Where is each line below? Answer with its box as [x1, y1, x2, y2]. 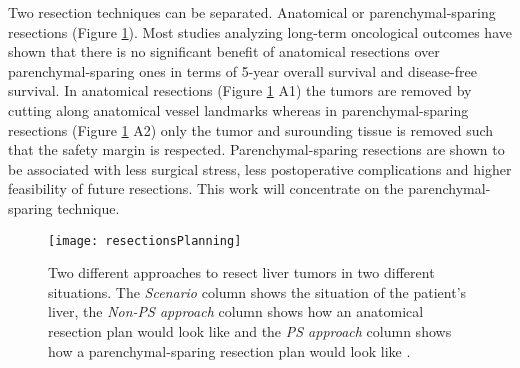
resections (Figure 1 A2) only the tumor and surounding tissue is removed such [8, 119, 494, 140]
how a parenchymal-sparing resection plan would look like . [48, 340, 411, 361]
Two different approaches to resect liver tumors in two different [48, 262, 435, 283]
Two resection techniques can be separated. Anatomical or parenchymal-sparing [8, 2, 496, 22]
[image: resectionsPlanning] [48, 233, 242, 248]
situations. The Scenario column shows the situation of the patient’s [48, 281, 467, 302]
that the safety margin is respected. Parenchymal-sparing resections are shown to [8, 139, 505, 160]
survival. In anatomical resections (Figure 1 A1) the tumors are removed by [8, 80, 472, 101]
